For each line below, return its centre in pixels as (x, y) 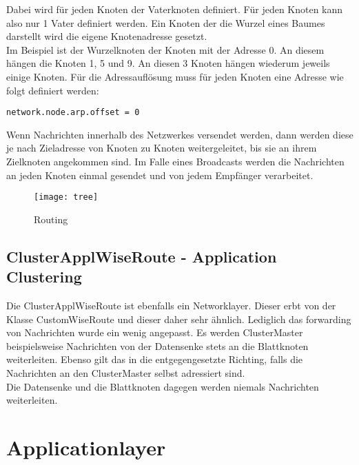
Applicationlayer (86, 447)
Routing (51, 219)
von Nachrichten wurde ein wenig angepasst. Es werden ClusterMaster (155, 332)
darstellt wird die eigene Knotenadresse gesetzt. (107, 36)
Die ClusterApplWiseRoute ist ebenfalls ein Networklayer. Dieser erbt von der (171, 306)
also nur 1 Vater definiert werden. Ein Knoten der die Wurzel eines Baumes (166, 22)
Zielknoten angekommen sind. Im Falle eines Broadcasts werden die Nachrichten (175, 161)
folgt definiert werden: (53, 90)
